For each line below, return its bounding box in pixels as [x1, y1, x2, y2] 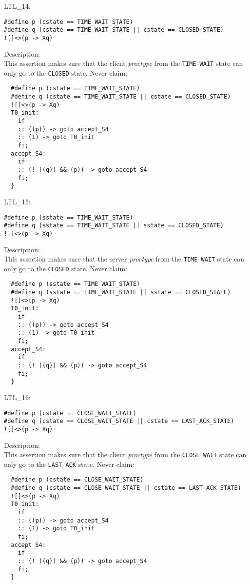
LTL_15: [4, 197, 31, 206]
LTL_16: [4, 392, 31, 402]
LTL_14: [4, 1, 31, 11]
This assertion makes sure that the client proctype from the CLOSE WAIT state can [4, 449, 247, 460]
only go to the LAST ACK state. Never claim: [4, 459, 135, 469]
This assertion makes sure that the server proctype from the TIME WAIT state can [4, 254, 245, 264]
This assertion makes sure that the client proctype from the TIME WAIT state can [4, 58, 243, 68]
